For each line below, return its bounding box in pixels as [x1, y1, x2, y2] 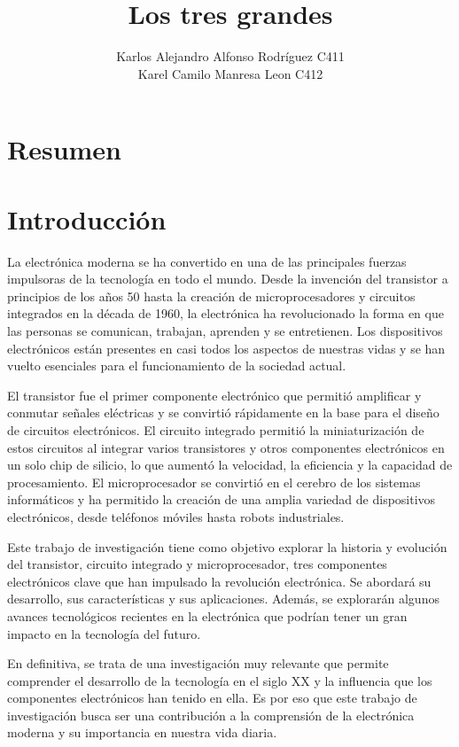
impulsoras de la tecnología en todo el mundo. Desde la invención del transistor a [7, 269, 448, 288]
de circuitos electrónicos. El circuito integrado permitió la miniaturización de [7, 420, 424, 439]
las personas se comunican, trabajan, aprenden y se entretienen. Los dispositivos [7, 322, 443, 339]
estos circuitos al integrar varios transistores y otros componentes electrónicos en [7, 438, 445, 456]
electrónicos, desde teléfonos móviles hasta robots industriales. [7, 507, 345, 525]
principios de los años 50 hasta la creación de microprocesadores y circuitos [7, 286, 416, 305]
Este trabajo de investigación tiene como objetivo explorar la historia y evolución [7, 537, 447, 556]
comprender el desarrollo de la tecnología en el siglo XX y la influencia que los [7, 671, 432, 689]
